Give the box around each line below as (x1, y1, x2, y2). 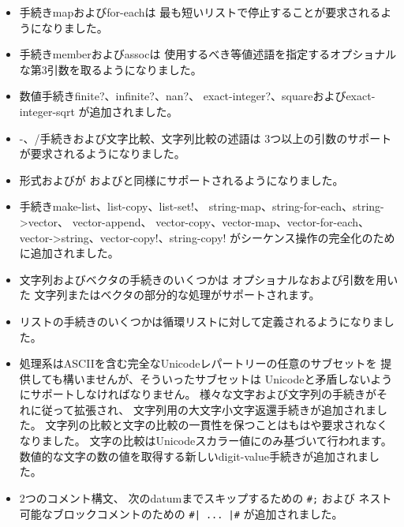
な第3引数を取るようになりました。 (19, 61, 202, 77)
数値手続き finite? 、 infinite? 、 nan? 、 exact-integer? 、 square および (19, 88, 346, 104)
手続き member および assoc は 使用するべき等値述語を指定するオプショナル (19, 46, 397, 62)
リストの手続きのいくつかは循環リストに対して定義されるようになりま (19, 312, 383, 329)
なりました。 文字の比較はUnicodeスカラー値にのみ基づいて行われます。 (19, 432, 392, 449)
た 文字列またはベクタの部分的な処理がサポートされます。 (19, 286, 320, 303)
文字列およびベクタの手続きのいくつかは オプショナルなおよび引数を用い (19, 271, 398, 287)
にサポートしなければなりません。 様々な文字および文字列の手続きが (19, 386, 377, 402)
